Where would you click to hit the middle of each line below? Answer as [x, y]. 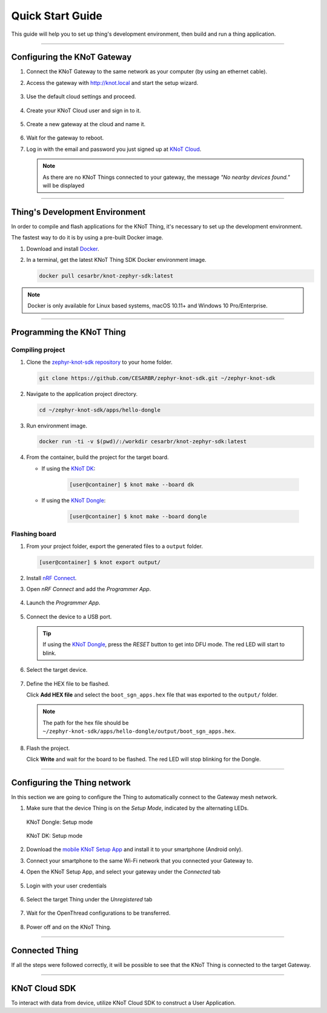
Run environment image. [57, 426]
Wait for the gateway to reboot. [65, 138]
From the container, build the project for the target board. [97, 457]
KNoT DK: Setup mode [54, 836]
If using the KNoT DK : [68, 468]
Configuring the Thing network [71, 782]
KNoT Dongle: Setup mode [60, 822]
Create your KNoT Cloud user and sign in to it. [84, 110]
